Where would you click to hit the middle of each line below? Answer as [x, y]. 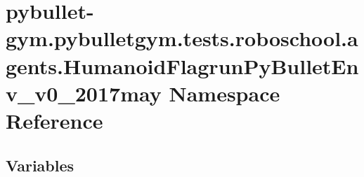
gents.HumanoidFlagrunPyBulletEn [182, 65]
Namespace [225, 93]
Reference [54, 120]
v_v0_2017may [84, 93]
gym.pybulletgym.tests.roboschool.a [182, 38]
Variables [40, 165]
